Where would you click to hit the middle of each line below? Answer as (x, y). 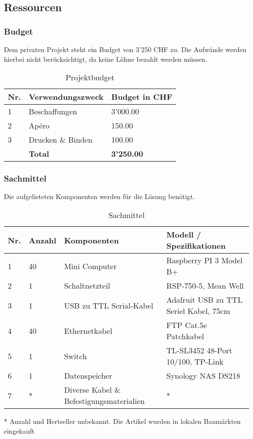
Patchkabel (185, 336)
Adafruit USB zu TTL (204, 300)
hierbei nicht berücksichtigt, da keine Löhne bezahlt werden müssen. (106, 59)
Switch (75, 356)
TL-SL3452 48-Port (199, 350)
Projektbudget (90, 77)
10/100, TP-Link (195, 361)
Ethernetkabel (88, 330)
